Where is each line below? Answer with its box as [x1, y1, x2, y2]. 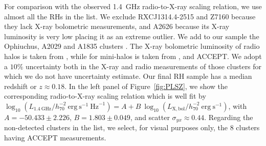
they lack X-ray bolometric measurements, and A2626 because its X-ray [4, 21, 230, 32]
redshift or [4, 80, 37, 91]
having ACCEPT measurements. [4, 132, 106, 142]
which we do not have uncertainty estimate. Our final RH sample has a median [4, 71, 252, 81]
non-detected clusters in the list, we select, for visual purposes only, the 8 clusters [4, 122, 260, 133]
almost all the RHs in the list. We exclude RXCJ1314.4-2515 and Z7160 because [4, 11, 256, 21]
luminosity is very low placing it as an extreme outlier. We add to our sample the [4, 31, 259, 41]
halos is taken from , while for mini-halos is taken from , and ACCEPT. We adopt [4, 50, 262, 61]
